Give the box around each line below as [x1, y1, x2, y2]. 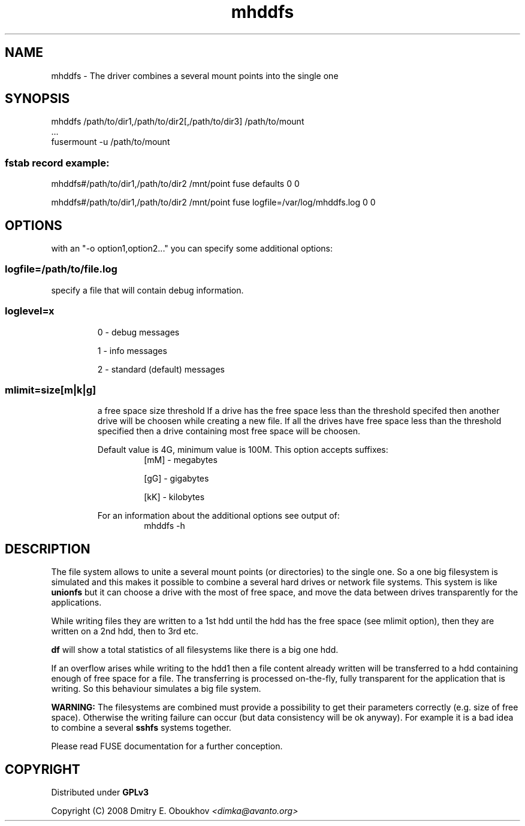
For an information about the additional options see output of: [97, 510, 340, 521]
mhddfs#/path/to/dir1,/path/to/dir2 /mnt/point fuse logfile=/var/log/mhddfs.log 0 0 [51, 197, 376, 208]
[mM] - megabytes [144, 455, 218, 465]
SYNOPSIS [5, 91, 70, 107]
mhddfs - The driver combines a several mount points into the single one [51, 70, 339, 81]
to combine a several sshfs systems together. [51, 722, 231, 733]
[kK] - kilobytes [144, 492, 205, 503]
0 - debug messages [97, 326, 180, 337]
